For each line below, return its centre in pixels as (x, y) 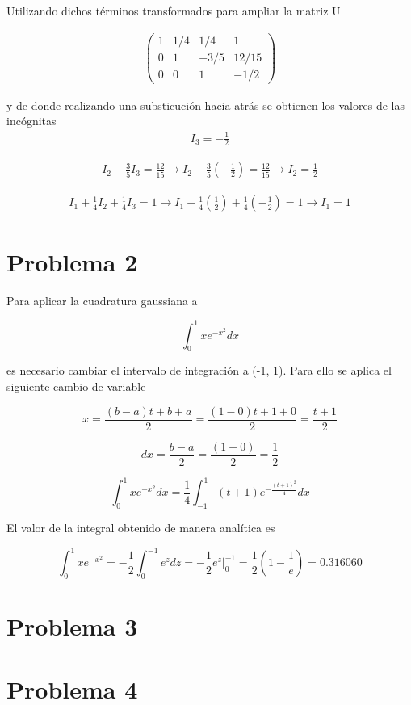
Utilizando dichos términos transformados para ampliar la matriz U (174, 10)
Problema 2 (72, 261)
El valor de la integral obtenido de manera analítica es (141, 528)
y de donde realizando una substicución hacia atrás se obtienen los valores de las (205, 105)
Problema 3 (72, 626)
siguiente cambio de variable (76, 386)
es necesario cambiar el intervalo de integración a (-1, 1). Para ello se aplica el (199, 370)
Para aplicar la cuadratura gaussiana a (102, 300)
